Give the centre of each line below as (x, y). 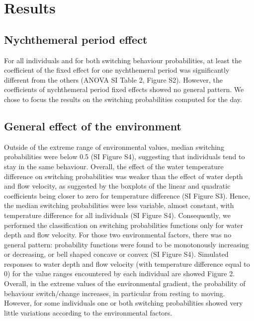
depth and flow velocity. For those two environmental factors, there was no (118, 235)
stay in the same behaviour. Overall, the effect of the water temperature (114, 166)
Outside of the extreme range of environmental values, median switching (114, 147)
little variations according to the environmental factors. (88, 312)
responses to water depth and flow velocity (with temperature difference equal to (127, 264)
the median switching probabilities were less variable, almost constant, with (119, 205)
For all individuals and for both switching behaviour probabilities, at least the (123, 60)
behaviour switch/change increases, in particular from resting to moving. (115, 293)
